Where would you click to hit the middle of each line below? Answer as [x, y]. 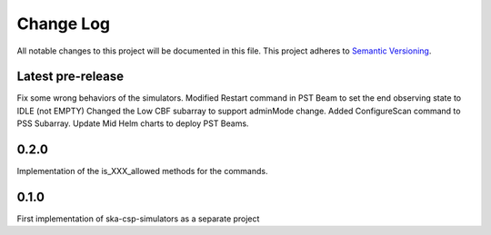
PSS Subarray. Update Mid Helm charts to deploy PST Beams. [133, 123]
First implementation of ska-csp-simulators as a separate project [138, 219]
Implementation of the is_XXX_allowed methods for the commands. [142, 171]
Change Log [64, 24]
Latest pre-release [70, 77]
